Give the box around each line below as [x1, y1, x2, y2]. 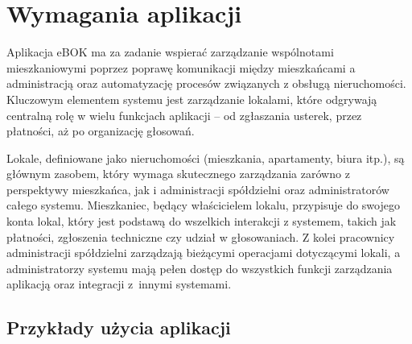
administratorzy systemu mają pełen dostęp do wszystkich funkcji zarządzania [6, 259, 393, 276]
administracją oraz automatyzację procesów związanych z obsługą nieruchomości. [6, 75, 406, 92]
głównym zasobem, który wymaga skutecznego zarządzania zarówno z [6, 165, 350, 182]
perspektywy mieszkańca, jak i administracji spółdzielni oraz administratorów [6, 180, 389, 197]
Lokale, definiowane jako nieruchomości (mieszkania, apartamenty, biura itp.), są [6, 149, 405, 166]
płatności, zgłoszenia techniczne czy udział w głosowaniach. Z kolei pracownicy [6, 228, 395, 245]
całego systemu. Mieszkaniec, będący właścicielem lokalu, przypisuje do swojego [6, 197, 400, 213]
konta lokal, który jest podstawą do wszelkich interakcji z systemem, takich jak [6, 213, 397, 230]
